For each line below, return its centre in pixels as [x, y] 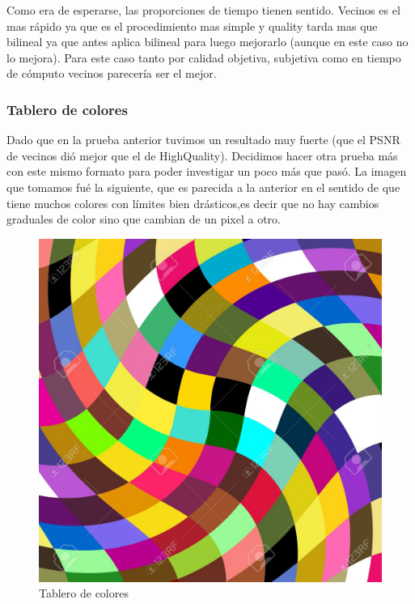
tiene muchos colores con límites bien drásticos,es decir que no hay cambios [193, 203]
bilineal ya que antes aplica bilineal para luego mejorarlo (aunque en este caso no [207, 42]
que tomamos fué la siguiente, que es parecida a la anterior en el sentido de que [203, 187]
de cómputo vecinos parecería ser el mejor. [112, 73]
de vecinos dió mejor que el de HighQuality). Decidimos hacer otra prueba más [202, 155]
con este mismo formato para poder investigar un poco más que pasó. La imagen [207, 171]
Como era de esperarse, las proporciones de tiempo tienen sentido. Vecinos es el [203, 10]
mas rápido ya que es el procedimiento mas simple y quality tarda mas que [192, 26]
